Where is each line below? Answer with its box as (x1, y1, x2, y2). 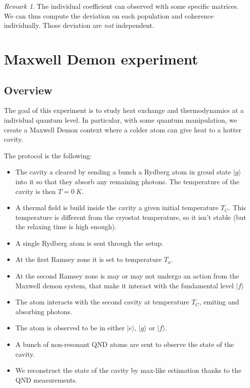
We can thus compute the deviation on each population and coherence (4, 10, 214, 21)
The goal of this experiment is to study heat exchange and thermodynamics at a (4, 105, 244, 115)
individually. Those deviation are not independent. (4, 20, 154, 30)
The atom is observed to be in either (15, 323, 125, 333)
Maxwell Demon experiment (4, 48, 198, 68)
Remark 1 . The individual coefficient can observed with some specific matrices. (4, 1, 239, 11)
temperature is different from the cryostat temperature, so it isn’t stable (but (15, 212, 246, 222)
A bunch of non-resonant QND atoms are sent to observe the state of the (15, 339, 234, 349)
